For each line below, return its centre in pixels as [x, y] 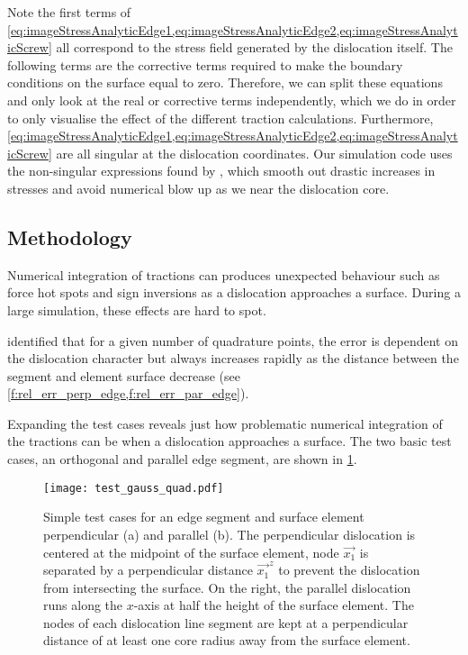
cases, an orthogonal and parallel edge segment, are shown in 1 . [182, 459]
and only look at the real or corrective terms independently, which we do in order [232, 100]
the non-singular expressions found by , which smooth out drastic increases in [221, 171]
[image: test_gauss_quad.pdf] [134, 488]
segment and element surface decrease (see [124, 375]
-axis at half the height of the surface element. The [274, 605]
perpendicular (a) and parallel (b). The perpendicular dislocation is [229, 534]
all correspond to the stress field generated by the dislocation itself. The [254, 47]
